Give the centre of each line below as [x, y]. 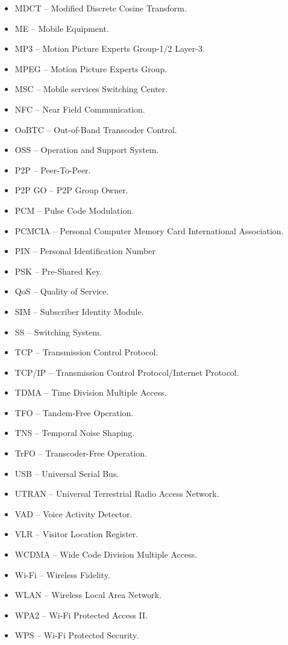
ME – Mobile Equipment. [62, 28]
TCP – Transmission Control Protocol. [86, 352]
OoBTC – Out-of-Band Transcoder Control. [96, 129]
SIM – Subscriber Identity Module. [79, 311]
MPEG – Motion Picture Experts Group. [91, 68]
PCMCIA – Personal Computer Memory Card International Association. [149, 230]
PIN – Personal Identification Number [85, 251]
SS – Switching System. [58, 332]
